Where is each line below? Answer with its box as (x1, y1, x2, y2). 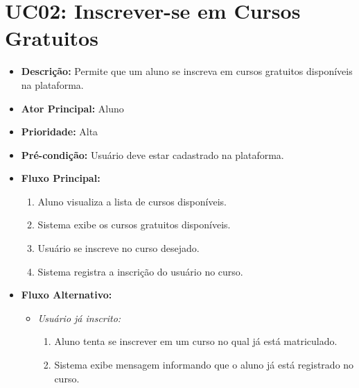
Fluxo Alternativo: (21, 287, 112, 302)
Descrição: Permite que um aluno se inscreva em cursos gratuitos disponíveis (21, 64, 353, 78)
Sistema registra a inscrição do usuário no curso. (37, 264, 243, 278)
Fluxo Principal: (21, 171, 100, 185)
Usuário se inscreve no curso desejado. (37, 241, 200, 255)
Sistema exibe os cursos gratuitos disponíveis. (37, 217, 231, 232)
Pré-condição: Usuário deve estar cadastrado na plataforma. (21, 147, 284, 162)
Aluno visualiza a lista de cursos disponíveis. (37, 194, 227, 208)
